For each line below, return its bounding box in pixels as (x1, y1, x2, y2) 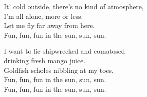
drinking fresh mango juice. (4, 55, 86, 65)
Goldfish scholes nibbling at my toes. (4, 65, 114, 75)
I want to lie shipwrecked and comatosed (4, 46, 125, 56)
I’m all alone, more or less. (4, 11, 83, 21)
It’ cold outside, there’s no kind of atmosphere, (4, 1, 144, 11)
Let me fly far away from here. (4, 20, 95, 30)
